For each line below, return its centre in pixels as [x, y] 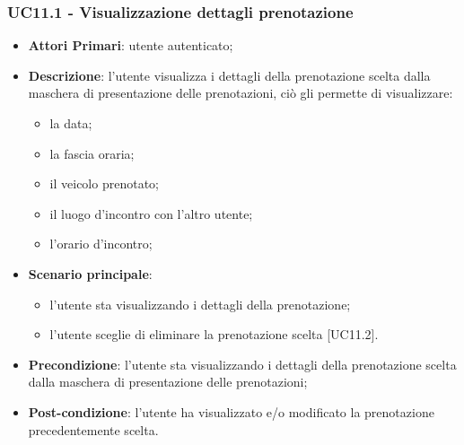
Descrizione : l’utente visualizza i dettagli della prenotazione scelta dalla [229, 75]
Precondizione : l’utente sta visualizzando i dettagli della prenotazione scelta [242, 364]
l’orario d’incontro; [101, 244]
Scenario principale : [90, 273]
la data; [71, 123]
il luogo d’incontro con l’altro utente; [151, 213]
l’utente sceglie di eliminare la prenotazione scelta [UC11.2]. [214, 334]
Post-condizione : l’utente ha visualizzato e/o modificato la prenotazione [231, 411]
